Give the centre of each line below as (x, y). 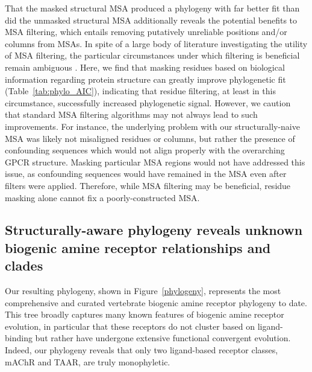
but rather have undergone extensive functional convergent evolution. (163, 338)
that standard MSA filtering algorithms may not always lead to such (131, 114)
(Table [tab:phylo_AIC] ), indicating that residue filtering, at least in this (140, 91)
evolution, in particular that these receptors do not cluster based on (130, 326)
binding (19, 338)
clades (24, 265)
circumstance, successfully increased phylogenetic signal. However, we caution (148, 102)
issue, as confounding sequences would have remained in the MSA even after (146, 174)
